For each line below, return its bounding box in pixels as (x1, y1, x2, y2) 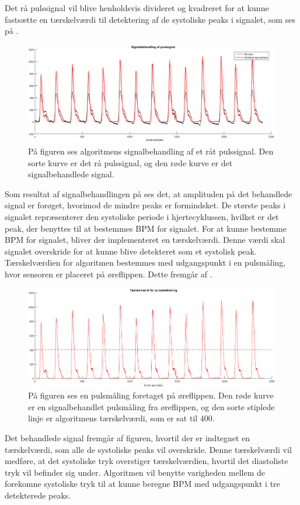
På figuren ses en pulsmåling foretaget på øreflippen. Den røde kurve (28, 389, 274, 401)
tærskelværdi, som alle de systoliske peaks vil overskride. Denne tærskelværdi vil (5, 443, 292, 455)
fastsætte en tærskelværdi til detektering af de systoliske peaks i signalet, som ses (5, 13, 295, 25)
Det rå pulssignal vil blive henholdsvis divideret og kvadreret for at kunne (5, 2, 269, 13)
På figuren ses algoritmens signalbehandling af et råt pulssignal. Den (28, 145, 274, 157)
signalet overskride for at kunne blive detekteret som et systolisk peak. (5, 245, 257, 257)
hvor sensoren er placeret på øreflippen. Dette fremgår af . (5, 268, 212, 280)
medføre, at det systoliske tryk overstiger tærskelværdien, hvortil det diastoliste (5, 455, 288, 467)
